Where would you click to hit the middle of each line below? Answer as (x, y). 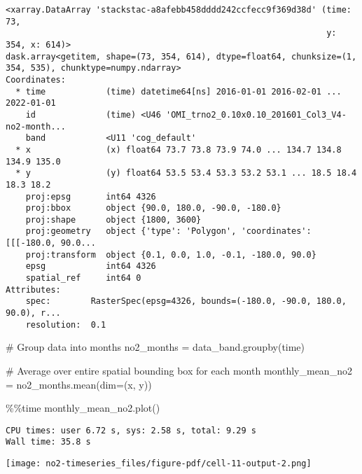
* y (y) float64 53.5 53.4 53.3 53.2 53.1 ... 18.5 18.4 (186, 173)
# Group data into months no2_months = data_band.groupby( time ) (155, 347)
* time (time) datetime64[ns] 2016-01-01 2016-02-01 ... (179, 91)
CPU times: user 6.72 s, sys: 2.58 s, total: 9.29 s (131, 430)
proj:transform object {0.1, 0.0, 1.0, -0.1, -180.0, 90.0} (171, 255)
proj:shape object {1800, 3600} (113, 219)
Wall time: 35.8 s (48, 442)
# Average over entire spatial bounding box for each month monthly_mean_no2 (179, 370)
